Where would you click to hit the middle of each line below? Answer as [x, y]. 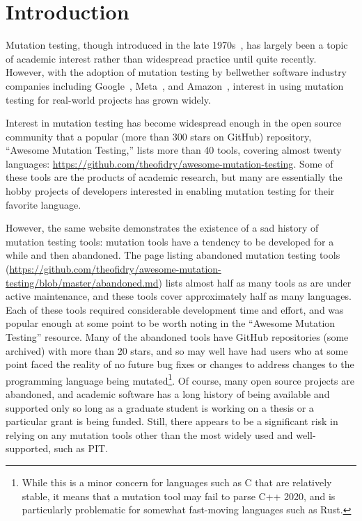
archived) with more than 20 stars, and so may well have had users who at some [177, 350]
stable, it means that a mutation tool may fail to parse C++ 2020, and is [179, 496]
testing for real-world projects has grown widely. [108, 99]
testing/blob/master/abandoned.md [82, 282]
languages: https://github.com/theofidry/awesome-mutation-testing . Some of [170, 163]
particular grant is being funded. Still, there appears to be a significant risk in [172, 421]
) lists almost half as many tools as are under [255, 282]
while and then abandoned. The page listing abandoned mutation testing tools [173, 255]
